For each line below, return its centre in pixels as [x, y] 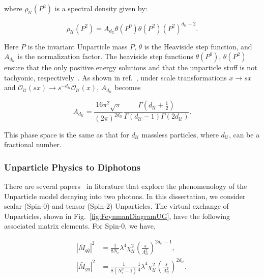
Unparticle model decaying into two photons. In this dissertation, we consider [125, 196]
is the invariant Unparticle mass [78, 46]
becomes [128, 87]
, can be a [244, 134]
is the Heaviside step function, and [198, 46]
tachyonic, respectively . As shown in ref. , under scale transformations [115, 77]
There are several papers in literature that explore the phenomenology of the [126, 186]
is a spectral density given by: [101, 8]
